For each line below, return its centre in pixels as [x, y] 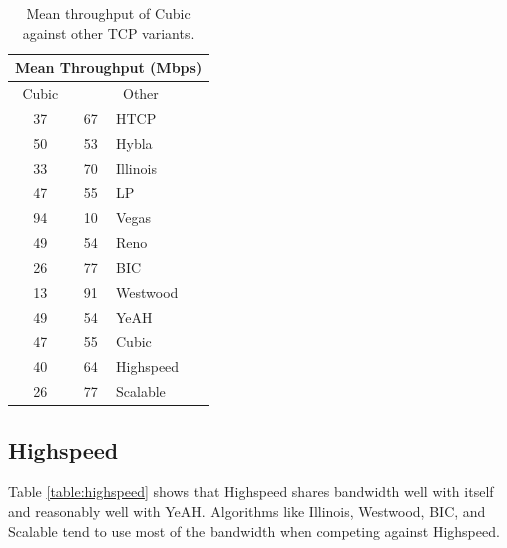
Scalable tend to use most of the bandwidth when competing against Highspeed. [254, 530]
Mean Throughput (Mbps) [109, 67]
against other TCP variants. [108, 32]
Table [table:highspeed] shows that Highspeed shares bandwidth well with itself [251, 491]
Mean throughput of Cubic [108, 13]
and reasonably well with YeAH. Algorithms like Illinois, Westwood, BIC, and [247, 511]
